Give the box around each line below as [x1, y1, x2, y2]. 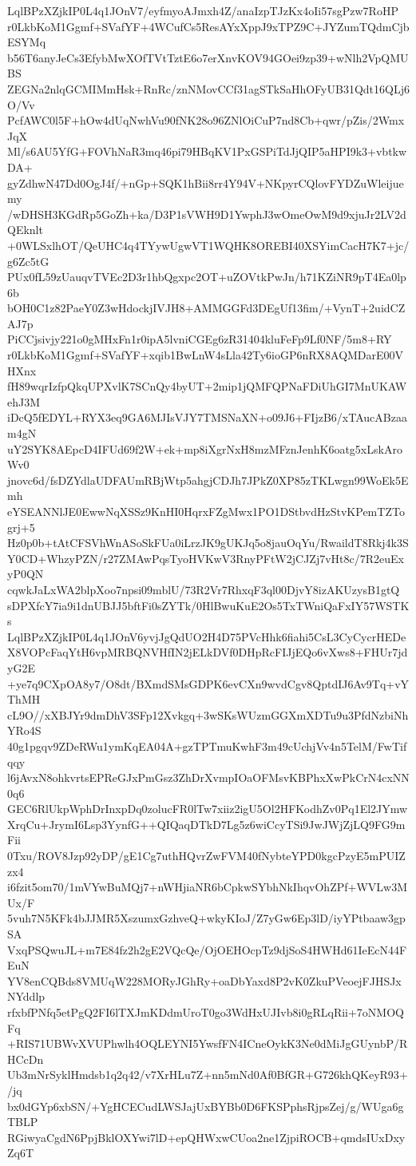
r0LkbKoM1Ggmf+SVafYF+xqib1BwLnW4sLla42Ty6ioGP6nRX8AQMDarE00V [7, 347, 404, 363]
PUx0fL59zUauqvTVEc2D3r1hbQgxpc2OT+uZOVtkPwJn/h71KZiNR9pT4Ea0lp [7, 268, 406, 285]
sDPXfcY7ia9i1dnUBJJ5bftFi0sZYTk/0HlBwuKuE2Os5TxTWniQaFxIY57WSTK [7, 597, 410, 613]
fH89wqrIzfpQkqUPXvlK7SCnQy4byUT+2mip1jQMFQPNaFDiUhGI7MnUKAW [7, 378, 407, 395]
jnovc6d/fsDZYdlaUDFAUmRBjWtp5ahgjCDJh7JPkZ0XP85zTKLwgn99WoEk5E [7, 471, 409, 488]
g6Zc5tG [7, 252, 50, 269]
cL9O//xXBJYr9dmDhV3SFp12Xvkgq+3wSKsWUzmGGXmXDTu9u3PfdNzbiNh [7, 706, 409, 723]
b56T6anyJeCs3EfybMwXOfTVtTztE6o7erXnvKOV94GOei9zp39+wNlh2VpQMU [7, 49, 409, 65]
